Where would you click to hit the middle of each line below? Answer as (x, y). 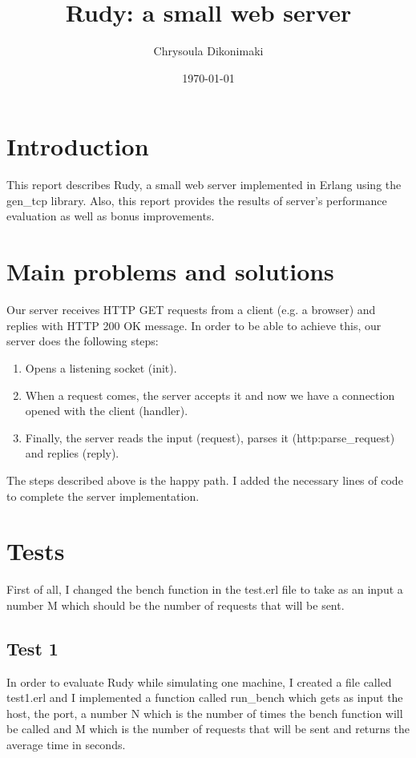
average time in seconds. (66, 744)
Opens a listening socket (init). (101, 367)
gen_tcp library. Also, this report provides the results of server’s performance (197, 200)
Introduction (78, 146)
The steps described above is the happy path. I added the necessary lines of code (205, 480)
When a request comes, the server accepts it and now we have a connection (210, 395)
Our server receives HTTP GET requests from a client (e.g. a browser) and (191, 310)
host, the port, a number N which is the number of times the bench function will (205, 713)
